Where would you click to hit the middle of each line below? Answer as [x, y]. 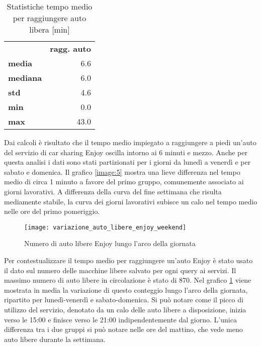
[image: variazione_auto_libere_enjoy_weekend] [105, 227]
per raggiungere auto [50, 18]
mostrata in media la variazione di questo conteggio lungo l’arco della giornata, [126, 290]
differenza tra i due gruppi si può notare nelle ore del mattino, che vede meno [123, 329]
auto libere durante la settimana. [55, 339]
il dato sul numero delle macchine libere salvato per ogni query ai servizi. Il [120, 270]
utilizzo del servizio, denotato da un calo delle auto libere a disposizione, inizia [125, 309]
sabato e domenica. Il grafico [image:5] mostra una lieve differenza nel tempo [122, 171]
